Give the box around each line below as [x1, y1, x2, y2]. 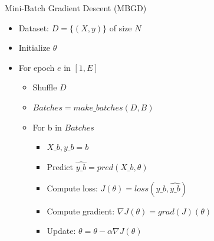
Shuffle [32, 81, 57, 93]
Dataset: [18, 21, 50, 34]
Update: [47, 224, 76, 237]
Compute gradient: [47, 204, 115, 217]
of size [109, 21, 132, 34]
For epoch [18, 61, 55, 73]
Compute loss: [47, 181, 98, 194]
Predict [47, 160, 73, 172]
